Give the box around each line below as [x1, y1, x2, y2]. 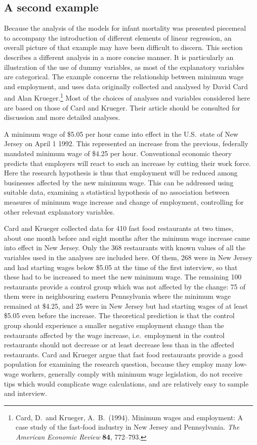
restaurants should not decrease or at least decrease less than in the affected [4, 339, 234, 350]
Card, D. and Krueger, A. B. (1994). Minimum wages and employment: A [15, 412, 243, 422]
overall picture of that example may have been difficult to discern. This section [4, 42, 243, 53]
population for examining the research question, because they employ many [4, 359, 232, 369]
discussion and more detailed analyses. [4, 112, 120, 122]
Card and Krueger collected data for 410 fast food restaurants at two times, [4, 223, 234, 233]
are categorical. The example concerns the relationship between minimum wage [4, 71, 244, 82]
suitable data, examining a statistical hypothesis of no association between [4, 187, 229, 197]
